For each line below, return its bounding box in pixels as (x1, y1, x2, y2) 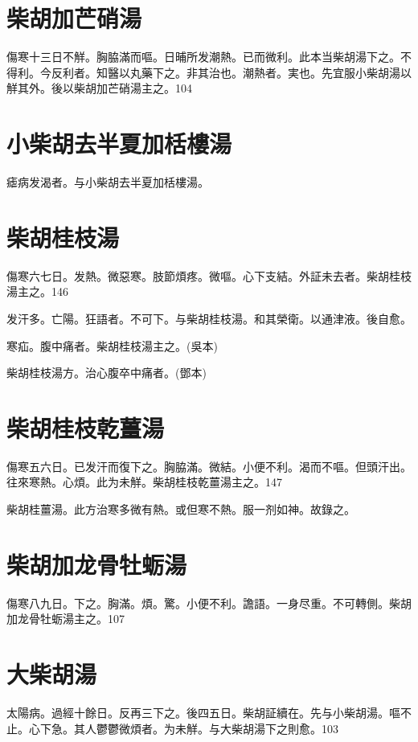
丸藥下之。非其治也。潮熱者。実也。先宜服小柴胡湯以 (129, 64, 412, 80)
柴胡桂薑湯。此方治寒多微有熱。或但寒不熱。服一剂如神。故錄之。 (6, 501, 355, 518)
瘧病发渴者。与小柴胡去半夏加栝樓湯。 (6, 174, 209, 191)
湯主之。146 (6, 283, 68, 300)
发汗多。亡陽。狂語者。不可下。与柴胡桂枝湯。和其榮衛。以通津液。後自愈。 (6, 310, 412, 326)
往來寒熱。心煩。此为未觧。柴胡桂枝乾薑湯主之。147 (6, 473, 282, 490)
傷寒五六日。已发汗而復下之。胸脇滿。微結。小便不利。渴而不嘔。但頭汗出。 (6, 457, 412, 474)
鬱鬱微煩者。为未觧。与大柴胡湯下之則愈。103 (96, 719, 338, 736)
